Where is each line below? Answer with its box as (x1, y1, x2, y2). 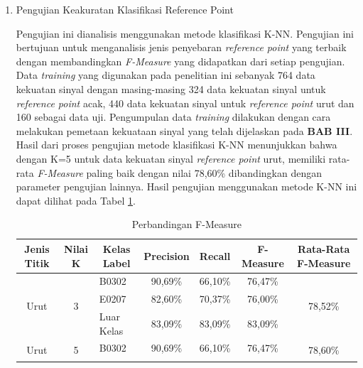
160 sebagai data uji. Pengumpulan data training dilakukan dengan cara (16, 109, 331, 124)
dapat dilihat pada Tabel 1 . (16, 193, 136, 207)
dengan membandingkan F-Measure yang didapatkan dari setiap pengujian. (16, 53, 345, 68)
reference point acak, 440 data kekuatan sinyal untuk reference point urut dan (16, 95, 354, 110)
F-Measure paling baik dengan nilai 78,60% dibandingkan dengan (37, 165, 322, 180)
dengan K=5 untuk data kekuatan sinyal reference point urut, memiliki (16, 151, 326, 166)
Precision (143, 248, 190, 263)
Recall (199, 248, 231, 263)
